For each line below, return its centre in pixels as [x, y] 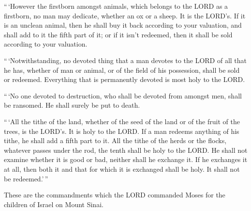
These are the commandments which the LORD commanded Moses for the [115, 195]
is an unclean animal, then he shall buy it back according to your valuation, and [123, 25]
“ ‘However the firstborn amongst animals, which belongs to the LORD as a [116, 6]
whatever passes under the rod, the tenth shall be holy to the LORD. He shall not [126, 150]
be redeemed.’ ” [26, 178]
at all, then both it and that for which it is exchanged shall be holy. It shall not [122, 169]
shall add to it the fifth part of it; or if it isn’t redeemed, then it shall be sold [118, 34]
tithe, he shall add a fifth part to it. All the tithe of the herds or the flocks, [115, 140]
